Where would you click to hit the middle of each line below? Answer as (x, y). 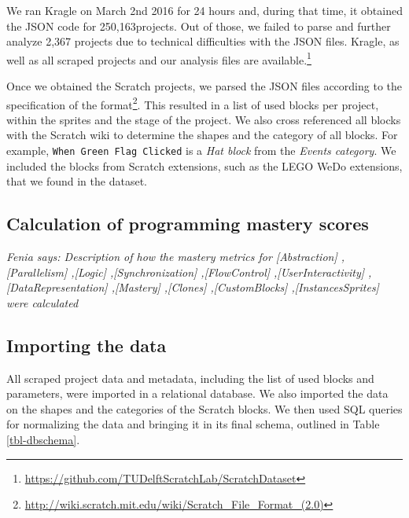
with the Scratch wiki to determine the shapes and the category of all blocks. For (202, 135)
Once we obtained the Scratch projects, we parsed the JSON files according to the (204, 86)
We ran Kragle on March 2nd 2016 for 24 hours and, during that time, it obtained (204, 10)
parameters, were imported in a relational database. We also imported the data (197, 393)
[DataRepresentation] (57, 287)
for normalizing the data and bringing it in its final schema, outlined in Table (193, 424)
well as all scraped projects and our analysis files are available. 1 (159, 58)
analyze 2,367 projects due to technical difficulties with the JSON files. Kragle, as (203, 41)
